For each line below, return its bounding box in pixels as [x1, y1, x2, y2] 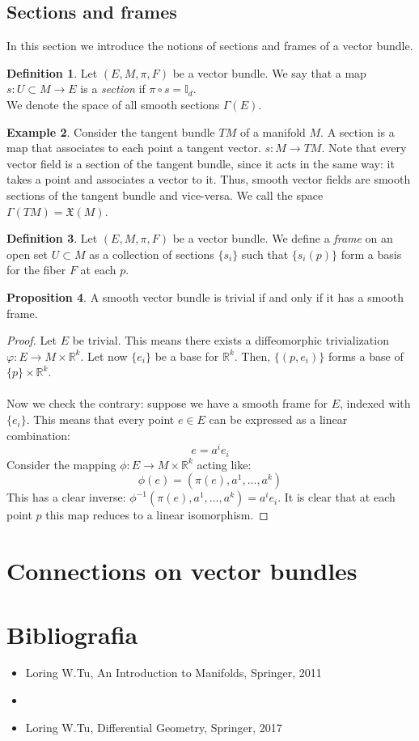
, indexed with [340, 395, 411, 412]
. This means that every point [26, 411, 175, 428]
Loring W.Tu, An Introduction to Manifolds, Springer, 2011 [25, 664, 322, 681]
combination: [6, 426, 70, 443]
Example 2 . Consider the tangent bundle [6, 123, 215, 140]
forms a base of [328, 347, 404, 364]
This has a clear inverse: [6, 489, 126, 506]
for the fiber [6, 261, 66, 278]
